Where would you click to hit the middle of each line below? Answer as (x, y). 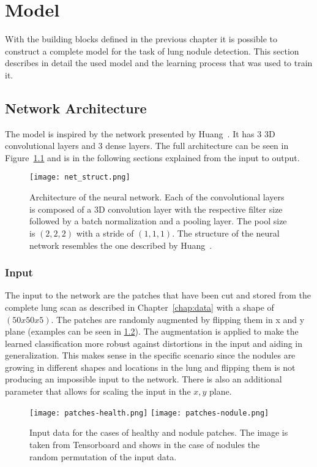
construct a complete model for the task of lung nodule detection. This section (152, 51)
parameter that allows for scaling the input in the (98, 391)
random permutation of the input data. (103, 456)
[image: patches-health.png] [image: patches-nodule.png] (149, 413)
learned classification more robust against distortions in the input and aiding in (154, 343)
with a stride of (105, 233)
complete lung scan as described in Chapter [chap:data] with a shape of (140, 307)
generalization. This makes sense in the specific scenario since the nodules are (150, 355)
